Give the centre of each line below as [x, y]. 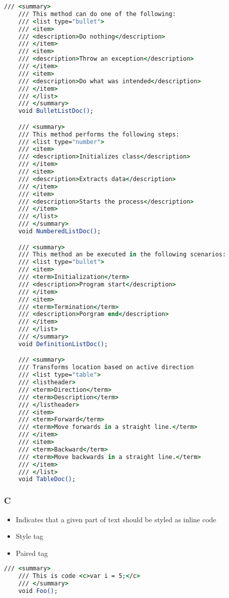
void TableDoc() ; [47, 479]
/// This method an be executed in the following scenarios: [122, 255]
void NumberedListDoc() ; [59, 232]
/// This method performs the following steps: [99, 134]
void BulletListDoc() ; [56, 111]
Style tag [29, 536]
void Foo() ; [38, 591]
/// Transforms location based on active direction [106, 367]
